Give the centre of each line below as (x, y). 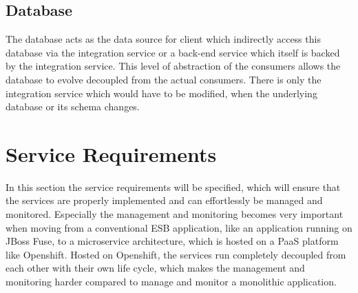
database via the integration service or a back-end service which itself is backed (173, 52)
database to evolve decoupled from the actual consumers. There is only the (164, 79)
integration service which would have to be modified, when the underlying (161, 93)
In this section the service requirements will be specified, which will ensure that (173, 186)
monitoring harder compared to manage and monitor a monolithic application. (171, 282)
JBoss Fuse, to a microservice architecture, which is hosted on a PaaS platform (172, 241)
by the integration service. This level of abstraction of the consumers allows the (173, 66)
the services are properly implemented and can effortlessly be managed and (164, 200)
